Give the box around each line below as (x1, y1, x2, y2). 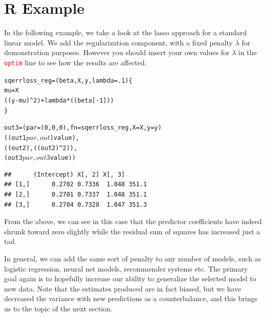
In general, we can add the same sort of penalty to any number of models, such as (4, 253, 261, 263)
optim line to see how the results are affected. (4, 57, 147, 67)
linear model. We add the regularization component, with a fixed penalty (4, 37, 233, 47)
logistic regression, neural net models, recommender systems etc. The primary (4, 263, 248, 274)
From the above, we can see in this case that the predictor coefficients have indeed (4, 216, 262, 227)
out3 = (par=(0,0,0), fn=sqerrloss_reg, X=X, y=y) (4, 124, 162, 132)
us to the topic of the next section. (4, 303, 113, 313)
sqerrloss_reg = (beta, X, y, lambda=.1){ (4, 77, 132, 84)
